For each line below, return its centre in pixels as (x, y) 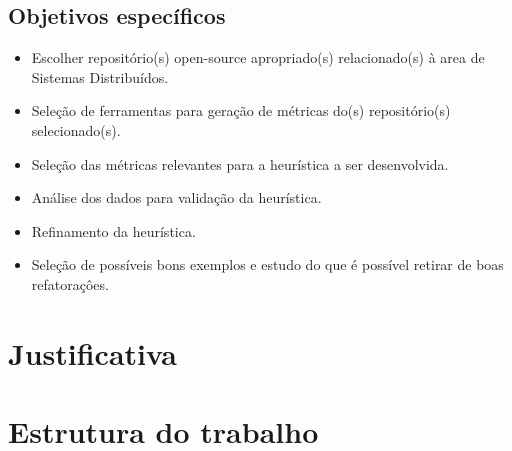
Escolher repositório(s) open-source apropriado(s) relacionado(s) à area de (258, 57)
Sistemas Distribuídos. (100, 76)
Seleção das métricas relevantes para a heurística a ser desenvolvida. (240, 163)
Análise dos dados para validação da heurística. (176, 197)
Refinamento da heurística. (113, 230)
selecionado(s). (76, 129)
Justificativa (92, 352)
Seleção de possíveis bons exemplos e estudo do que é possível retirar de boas (267, 264)
